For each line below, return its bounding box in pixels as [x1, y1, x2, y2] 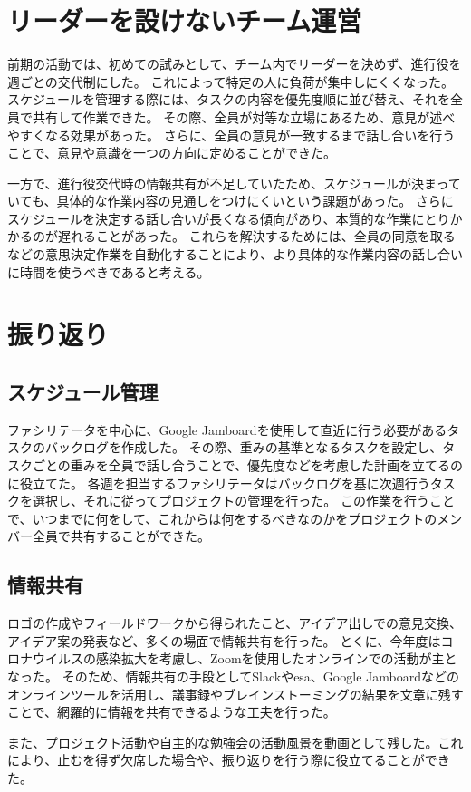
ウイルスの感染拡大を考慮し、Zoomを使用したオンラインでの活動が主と [32, 649, 457, 668]
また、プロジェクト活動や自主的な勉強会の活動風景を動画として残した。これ [7, 732, 464, 751]
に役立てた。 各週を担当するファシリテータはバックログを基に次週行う [7, 473, 430, 492]
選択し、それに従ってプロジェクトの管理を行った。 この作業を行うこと [32, 491, 455, 510]
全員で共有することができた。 [32, 526, 210, 546]
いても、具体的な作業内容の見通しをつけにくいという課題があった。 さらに [7, 191, 454, 210]
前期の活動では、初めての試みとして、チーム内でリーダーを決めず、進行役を [7, 54, 462, 73]
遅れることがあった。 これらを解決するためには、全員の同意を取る [57, 227, 456, 246]
